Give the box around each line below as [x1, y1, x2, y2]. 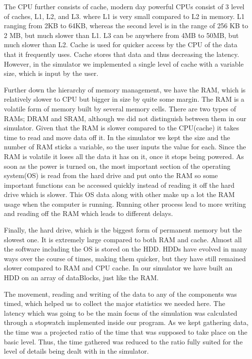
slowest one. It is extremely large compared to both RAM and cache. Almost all [4, 234, 242, 244]
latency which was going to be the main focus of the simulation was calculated [4, 307, 237, 318]
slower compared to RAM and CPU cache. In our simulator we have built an [4, 263, 233, 273]
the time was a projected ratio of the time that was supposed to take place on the [4, 327, 248, 337]
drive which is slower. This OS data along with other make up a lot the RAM [4, 189, 235, 199]
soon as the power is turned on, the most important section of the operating [4, 161, 231, 171]
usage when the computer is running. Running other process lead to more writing [4, 198, 246, 209]
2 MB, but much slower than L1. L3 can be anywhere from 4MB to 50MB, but [4, 30, 239, 40]
